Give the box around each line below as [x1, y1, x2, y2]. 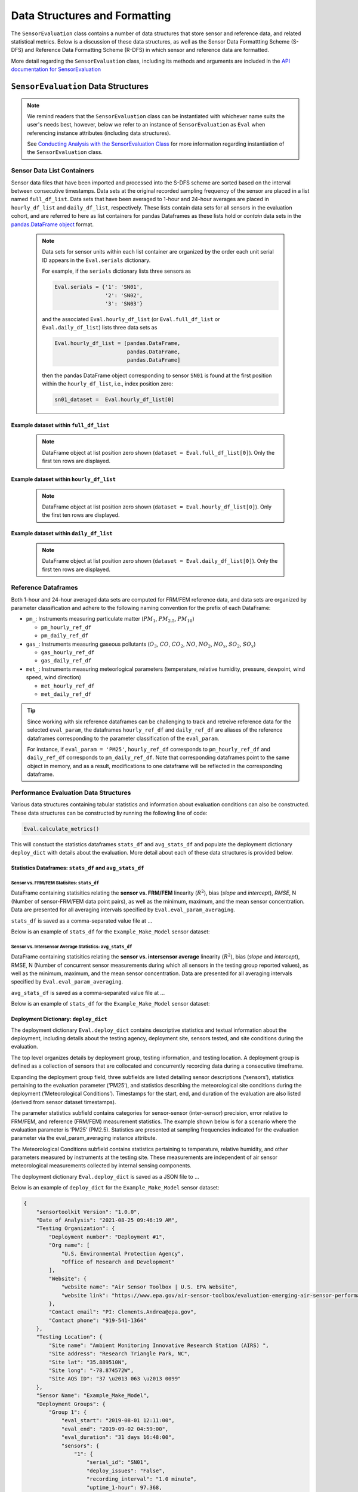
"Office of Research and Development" [61, 1258, 175, 1265]
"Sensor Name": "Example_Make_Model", [36, 1392, 150, 1399]
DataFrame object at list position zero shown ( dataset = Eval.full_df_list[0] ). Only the [42, 449, 275, 456]
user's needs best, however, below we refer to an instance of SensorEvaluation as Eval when [27, 121, 266, 128]
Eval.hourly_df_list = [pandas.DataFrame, [54, 340, 181, 347]
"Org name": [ [48, 1242, 90, 1249]
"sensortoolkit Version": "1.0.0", [36, 1209, 140, 1215]
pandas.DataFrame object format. [11, 221, 94, 228]
